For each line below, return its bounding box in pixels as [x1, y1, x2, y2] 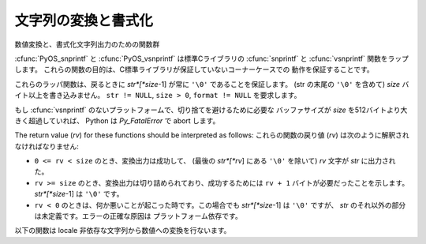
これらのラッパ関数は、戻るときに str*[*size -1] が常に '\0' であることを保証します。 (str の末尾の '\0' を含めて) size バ [14, 79, 409, 88]
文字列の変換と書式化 [14, 12, 154, 29]
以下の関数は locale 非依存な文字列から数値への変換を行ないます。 [14, 226, 231, 235]
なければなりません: [14, 141, 79, 151]
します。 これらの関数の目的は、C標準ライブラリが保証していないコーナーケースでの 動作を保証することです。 [14, 65, 374, 74]
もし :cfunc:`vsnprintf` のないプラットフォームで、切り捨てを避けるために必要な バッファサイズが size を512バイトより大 [14, 105, 408, 114]
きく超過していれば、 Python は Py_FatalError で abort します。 [14, 115, 220, 126]
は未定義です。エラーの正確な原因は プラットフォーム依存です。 [34, 212, 242, 221]
